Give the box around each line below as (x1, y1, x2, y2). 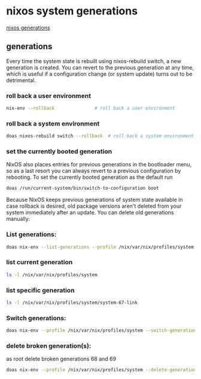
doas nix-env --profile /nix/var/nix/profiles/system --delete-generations (6, 367, 199, 373)
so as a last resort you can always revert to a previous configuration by (6, 167, 181, 175)
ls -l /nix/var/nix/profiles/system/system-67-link (6, 299, 138, 306)
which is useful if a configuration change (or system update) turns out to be (6, 70, 193, 77)
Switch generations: (6, 314, 66, 322)
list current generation (6, 258, 73, 267)
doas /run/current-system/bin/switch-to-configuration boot (6, 185, 160, 192)
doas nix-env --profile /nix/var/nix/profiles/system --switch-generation (6, 327, 197, 334)
